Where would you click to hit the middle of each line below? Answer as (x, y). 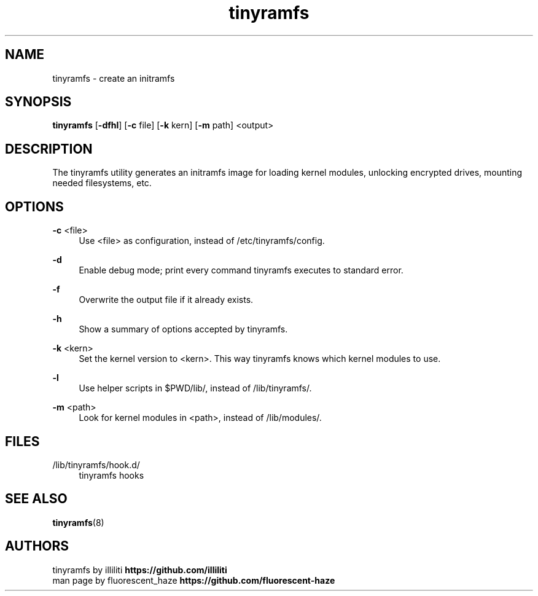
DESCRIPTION (49, 149)
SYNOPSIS (38, 102)
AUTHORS (37, 546)
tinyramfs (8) (78, 522)
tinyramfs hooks (111, 475)
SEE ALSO (36, 499)
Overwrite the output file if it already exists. (166, 300)
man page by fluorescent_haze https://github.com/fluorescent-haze (194, 580)
